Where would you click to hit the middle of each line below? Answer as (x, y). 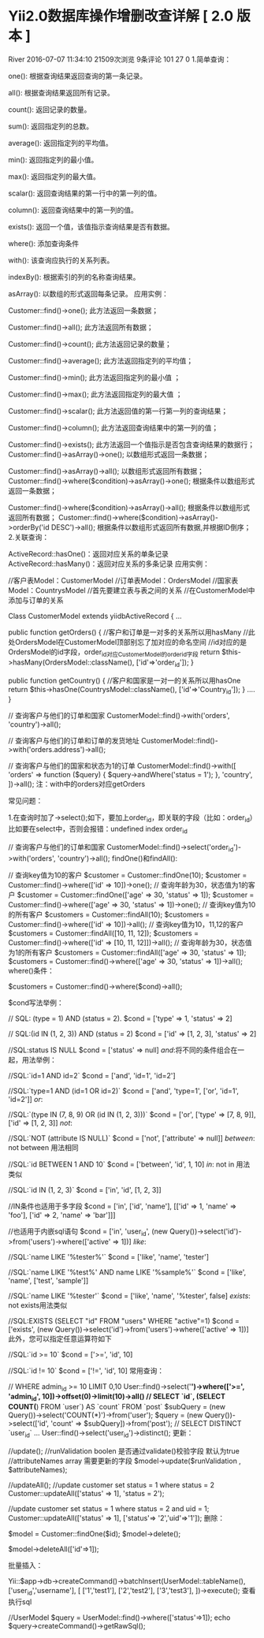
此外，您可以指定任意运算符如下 (60, 1338)
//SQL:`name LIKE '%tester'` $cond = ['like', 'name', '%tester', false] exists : (129, 1296)
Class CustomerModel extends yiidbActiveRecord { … (95, 616)
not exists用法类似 (38, 1305)
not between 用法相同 (43, 1147)
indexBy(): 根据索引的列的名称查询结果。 (74, 277)
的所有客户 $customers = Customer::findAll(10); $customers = (109, 914)
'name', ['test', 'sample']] (48, 1280)
